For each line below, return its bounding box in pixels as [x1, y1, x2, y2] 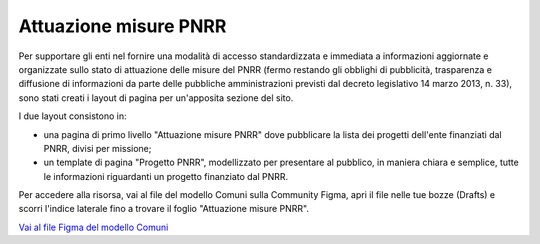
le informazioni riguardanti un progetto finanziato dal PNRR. [43, 170, 289, 182]
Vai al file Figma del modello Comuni [18, 221, 169, 233]
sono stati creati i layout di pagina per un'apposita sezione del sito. [18, 91, 294, 104]
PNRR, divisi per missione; [43, 142, 152, 154]
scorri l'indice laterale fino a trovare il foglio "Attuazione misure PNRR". [18, 203, 310, 215]
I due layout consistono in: [18, 110, 127, 122]
